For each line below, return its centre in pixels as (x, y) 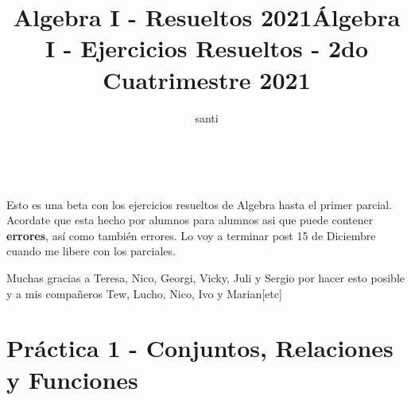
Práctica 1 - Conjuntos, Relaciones (200, 348)
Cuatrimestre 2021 (207, 79)
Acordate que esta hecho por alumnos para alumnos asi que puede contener (190, 220)
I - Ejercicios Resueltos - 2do (207, 48)
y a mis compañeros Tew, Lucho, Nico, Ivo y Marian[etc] (144, 293)
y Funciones (72, 379)
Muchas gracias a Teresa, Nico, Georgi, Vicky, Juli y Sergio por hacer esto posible (206, 278)
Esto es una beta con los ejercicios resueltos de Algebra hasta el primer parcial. (200, 204)
